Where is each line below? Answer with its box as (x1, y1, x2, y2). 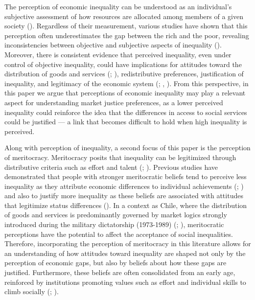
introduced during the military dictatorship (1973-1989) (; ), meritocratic (4, 219, 224, 230)
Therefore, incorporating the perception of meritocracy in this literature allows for (4, 238, 251, 249)
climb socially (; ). (4, 286, 59, 297)
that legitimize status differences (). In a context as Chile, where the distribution (4, 200, 247, 210)
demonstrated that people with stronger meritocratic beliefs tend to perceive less (4, 171, 247, 182)
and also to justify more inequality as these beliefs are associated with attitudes (4, 190, 243, 201)
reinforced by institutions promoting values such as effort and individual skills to (4, 277, 246, 287)
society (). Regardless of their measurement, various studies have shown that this (4, 21, 248, 31)
